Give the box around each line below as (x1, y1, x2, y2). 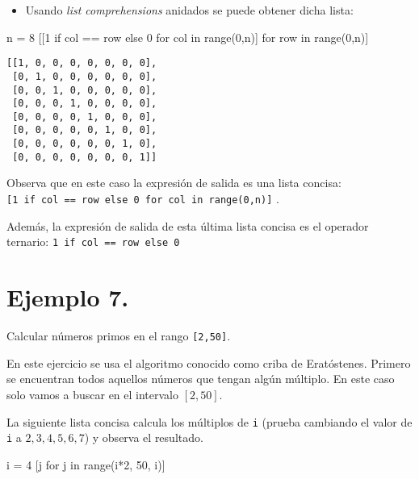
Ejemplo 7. (6, 281, 129, 314)
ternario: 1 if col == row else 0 (6, 233, 180, 250)
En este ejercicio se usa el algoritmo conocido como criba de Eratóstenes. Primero (6, 354, 411, 371)
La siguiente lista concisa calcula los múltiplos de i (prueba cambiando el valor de (6, 413, 413, 430)
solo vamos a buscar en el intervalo (6, 385, 178, 402)
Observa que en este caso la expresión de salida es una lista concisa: (6, 174, 341, 191)
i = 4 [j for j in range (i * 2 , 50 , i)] (6, 456, 166, 473)
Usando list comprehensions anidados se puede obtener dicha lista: (25, 2, 354, 18)
